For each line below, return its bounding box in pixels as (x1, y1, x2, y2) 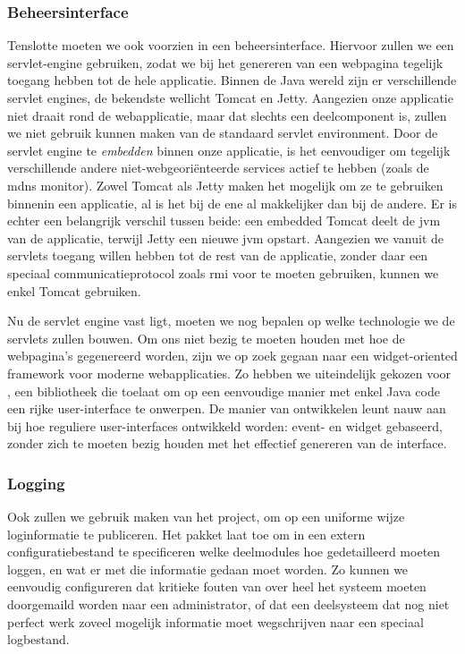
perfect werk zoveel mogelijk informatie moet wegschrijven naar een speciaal (7, 612, 424, 631)
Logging (7, 471, 65, 494)
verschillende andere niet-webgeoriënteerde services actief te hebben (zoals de (7, 158, 429, 177)
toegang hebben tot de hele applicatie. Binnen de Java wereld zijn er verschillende (7, 71, 457, 89)
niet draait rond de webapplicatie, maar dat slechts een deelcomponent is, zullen (7, 106, 447, 124)
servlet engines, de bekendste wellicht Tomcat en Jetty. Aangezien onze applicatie (7, 89, 453, 106)
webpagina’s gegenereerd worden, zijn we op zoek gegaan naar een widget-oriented (7, 346, 458, 365)
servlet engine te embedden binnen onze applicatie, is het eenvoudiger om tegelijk (7, 140, 451, 159)
